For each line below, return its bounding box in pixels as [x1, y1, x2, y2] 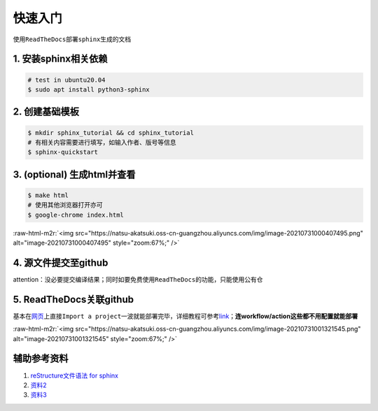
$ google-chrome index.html [27, 210, 124, 219]
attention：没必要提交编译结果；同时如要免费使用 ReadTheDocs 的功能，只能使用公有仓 [13, 275, 263, 283]
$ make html [27, 191, 69, 199]
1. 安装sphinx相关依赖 [13, 53, 108, 65]
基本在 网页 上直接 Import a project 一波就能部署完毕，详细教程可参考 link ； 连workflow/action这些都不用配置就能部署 [13, 312, 358, 320]
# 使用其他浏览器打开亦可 [27, 201, 103, 209]
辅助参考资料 [13, 353, 69, 365]
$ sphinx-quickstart [27, 148, 98, 157]
